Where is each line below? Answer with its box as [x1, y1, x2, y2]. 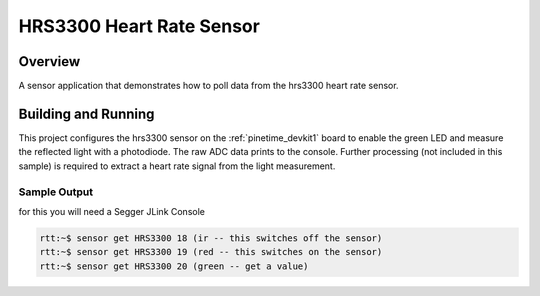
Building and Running [18, 105, 155, 122]
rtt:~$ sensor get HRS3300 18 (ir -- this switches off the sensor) [39, 232, 383, 244]
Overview [18, 53, 81, 70]
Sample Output [18, 185, 94, 199]
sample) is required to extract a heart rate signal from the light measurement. [18, 160, 336, 172]
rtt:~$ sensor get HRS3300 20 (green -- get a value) [39, 260, 309, 272]
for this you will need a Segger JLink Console [18, 205, 205, 217]
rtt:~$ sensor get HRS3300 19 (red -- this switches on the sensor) [39, 246, 383, 258]
